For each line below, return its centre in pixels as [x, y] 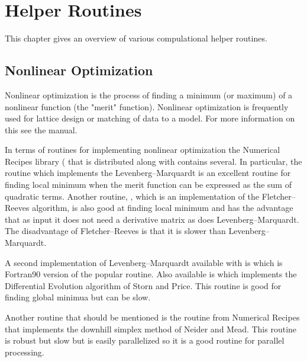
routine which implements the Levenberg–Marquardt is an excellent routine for [148, 173]
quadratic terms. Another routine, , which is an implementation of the [132, 196]
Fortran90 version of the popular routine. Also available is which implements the [151, 274]
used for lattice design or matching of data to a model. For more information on [150, 118]
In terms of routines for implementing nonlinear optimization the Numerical [143, 150]
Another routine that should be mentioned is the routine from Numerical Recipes [152, 317]
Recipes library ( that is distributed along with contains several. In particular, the [153, 161]
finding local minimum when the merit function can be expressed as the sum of [148, 185]
